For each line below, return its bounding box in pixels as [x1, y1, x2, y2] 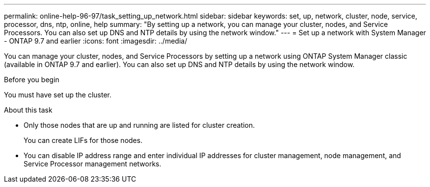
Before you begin [4, 75, 59, 84]
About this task [4, 106, 53, 114]
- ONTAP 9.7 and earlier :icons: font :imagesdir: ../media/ [4, 37, 188, 45]
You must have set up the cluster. [4, 91, 112, 99]
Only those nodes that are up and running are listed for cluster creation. [24, 121, 255, 129]
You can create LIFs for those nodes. [24, 136, 143, 144]
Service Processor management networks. [24, 160, 161, 168]
